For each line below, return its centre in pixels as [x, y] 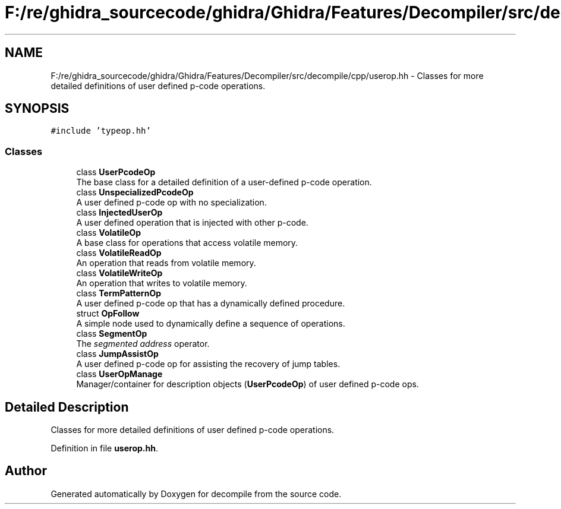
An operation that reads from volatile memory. [166, 263]
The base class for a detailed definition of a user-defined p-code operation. [224, 182]
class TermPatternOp [119, 293]
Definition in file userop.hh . [104, 448]
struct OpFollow [108, 314]
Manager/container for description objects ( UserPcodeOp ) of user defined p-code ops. [248, 384]
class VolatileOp [109, 233]
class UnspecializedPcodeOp [135, 192]
